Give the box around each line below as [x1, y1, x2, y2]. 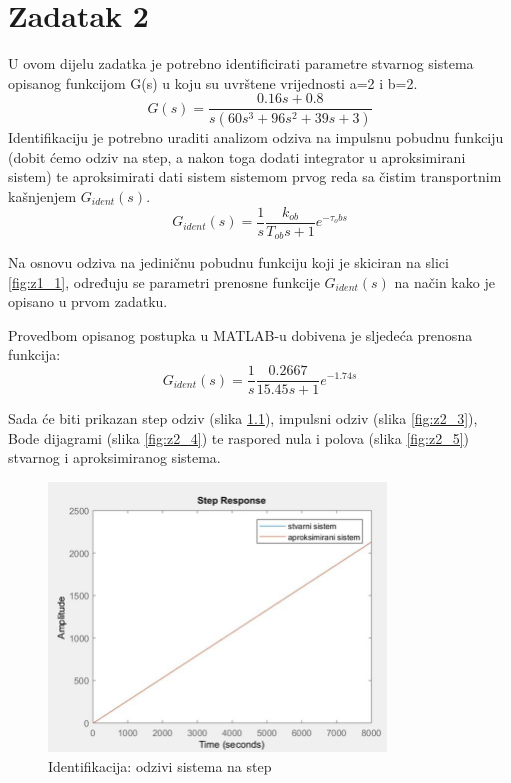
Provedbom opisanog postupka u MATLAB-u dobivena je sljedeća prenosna [8, 324, 473, 345]
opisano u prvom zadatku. [8, 291, 168, 312]
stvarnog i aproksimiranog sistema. [8, 447, 221, 468]
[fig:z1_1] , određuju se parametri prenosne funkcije [8, 271, 320, 292]
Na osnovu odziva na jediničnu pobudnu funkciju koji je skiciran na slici [8, 252, 449, 273]
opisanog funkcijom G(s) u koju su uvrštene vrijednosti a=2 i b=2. [8, 72, 418, 93]
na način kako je [394, 271, 495, 292]
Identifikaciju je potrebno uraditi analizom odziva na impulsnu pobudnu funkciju [8, 127, 504, 148]
